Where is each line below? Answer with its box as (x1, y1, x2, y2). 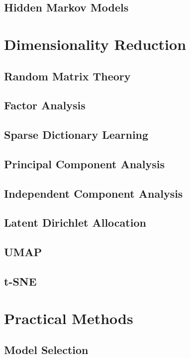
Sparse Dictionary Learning (4, 127, 149, 142)
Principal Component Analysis (4, 156, 165, 171)
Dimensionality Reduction (4, 33, 187, 54)
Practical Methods (4, 308, 133, 328)
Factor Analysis (4, 97, 86, 113)
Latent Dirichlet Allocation (4, 215, 146, 230)
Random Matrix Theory (4, 68, 131, 83)
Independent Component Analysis (4, 185, 183, 201)
